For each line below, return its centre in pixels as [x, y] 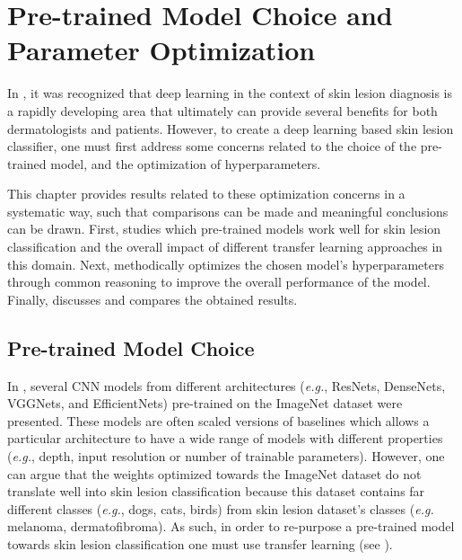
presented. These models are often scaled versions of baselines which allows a [218, 420]
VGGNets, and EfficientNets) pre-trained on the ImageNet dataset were [205, 403]
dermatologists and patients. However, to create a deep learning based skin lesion [231, 128]
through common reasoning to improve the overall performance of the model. [219, 282]
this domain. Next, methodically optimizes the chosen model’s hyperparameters [226, 264]
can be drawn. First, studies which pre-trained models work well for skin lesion [224, 229]
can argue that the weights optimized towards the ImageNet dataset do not [214, 473]
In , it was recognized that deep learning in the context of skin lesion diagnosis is [230, 93]
